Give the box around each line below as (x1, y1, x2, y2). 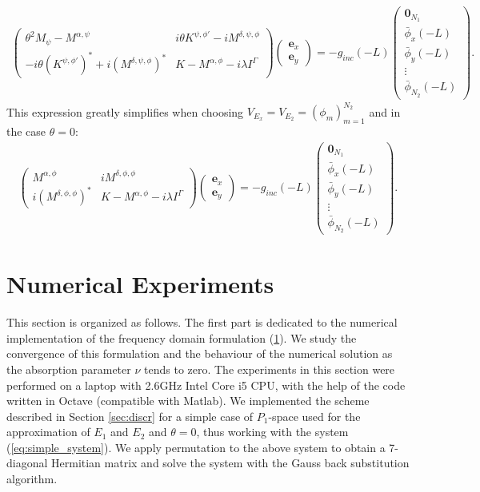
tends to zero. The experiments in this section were (144, 360, 395, 377)
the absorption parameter (6, 360, 131, 377)
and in (369, 103, 401, 120)
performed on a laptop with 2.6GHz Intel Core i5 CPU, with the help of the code (6, 376, 406, 393)
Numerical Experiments (6, 268, 274, 300)
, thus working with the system (196, 423, 349, 440)
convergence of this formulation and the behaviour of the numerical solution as (6, 345, 393, 362)
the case (6, 122, 46, 139)
